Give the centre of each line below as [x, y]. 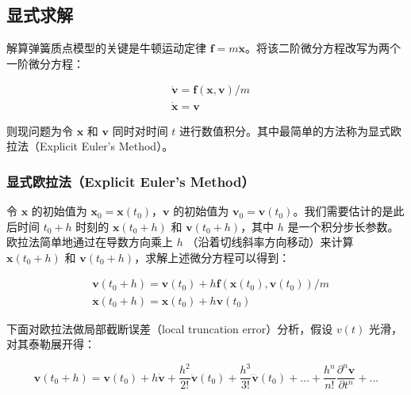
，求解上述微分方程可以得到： [212, 257]
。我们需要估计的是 [343, 211]
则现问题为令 [40, 130]
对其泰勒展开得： [51, 344]
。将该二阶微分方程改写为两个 [323, 48]
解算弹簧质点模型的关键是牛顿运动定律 [106, 48]
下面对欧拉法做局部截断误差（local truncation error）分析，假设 [170, 328]
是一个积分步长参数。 [343, 226]
